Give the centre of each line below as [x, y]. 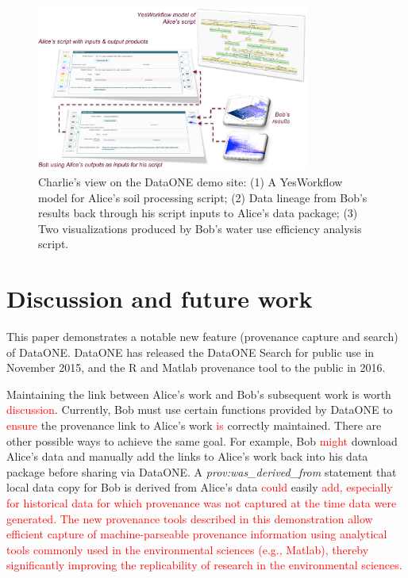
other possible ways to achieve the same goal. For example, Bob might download [202, 440]
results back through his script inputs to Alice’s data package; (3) [198, 213]
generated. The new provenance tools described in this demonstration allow [190, 518]
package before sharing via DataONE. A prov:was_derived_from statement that [202, 471]
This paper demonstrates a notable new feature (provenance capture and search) [202, 337]
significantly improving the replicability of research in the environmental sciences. [204, 565]
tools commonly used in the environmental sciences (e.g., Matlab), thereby [188, 549]
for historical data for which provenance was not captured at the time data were [202, 502]
